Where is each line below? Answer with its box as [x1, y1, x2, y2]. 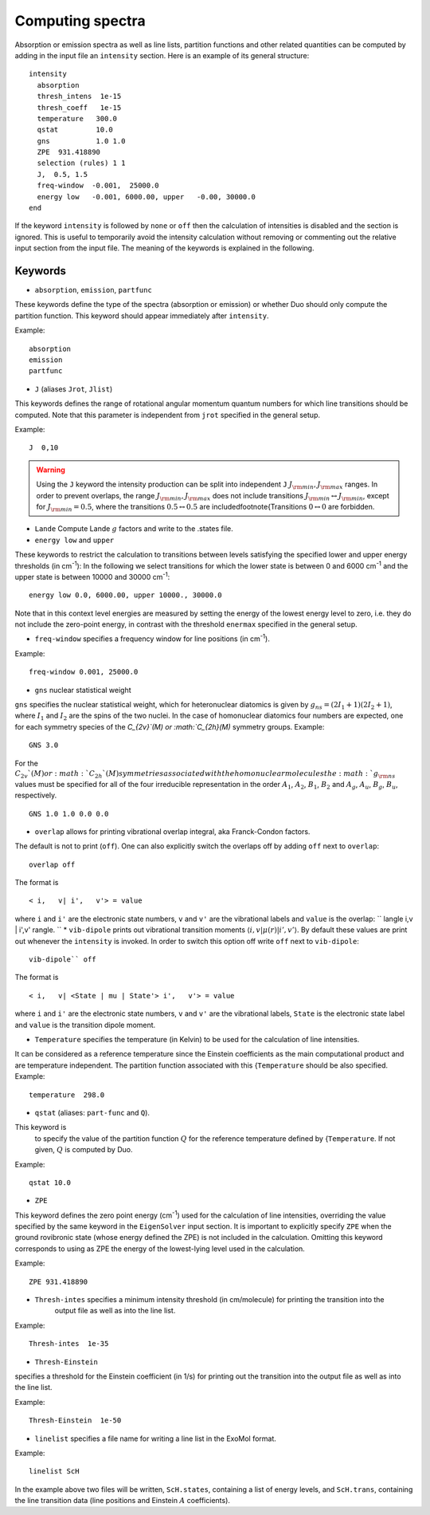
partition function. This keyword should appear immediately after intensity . [14, 311, 269, 321]
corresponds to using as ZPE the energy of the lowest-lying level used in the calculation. [14, 1244, 306, 1253]
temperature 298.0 [29, 1090, 105, 1100]
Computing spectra [14, 12, 147, 30]
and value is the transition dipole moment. [14, 1020, 156, 1029]
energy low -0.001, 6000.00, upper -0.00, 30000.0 [37, 192, 256, 201]
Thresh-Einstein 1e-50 [29, 1416, 122, 1425]
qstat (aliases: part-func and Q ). [34, 1108, 150, 1117]
